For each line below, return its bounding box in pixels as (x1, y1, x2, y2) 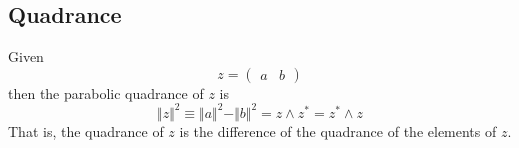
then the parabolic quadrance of (8, 82, 204, 103)
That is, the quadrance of (8, 120, 164, 141)
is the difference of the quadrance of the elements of (179, 120, 497, 141)
